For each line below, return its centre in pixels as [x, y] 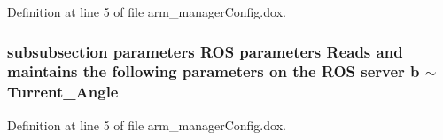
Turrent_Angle [63, 92]
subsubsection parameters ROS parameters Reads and [205, 51]
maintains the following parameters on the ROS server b [214, 71]
